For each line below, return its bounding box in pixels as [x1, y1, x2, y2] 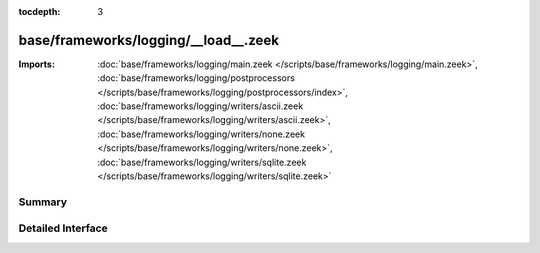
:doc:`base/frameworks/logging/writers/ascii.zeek [97, 100, 304, 112]
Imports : [18, 58, 55, 70]
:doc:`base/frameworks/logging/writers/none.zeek [97, 128, 305, 140]
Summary [18, 195, 68, 209]
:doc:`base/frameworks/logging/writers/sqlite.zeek [97, 156, 307, 168]
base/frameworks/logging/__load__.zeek [18, 31, 280, 49]
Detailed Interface [18, 221, 109, 235]
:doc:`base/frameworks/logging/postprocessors [97, 72, 295, 84]
